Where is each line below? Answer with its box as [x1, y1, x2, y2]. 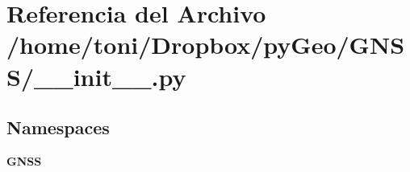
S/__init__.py [6, 59, 186, 92]
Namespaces [6, 115, 110, 140]
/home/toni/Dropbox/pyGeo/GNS [6, 28, 405, 61]
